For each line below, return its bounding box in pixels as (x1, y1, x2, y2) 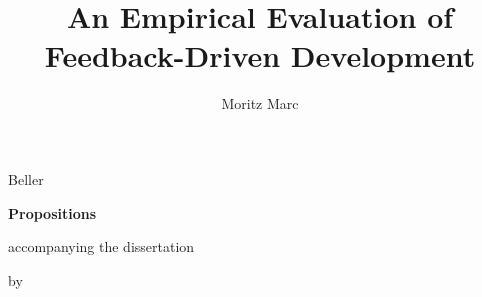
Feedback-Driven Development (44, 35, 476, 76)
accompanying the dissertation (8, 236, 195, 257)
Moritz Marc (221, 93, 299, 114)
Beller (8, 168, 44, 189)
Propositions (8, 202, 97, 223)
